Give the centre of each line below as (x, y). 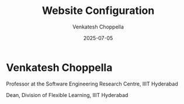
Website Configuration (98, 11)
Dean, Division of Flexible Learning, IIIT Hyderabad (67, 95)
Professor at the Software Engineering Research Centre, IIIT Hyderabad (92, 84)
